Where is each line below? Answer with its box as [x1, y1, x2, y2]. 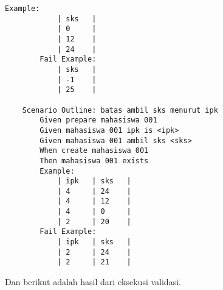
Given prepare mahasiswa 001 [39, 116, 157, 125]
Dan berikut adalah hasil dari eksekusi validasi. [5, 275, 181, 288]
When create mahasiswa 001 [39, 146, 149, 155]
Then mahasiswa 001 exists [39, 156, 149, 165]
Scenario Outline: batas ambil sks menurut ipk [22, 105, 218, 115]
